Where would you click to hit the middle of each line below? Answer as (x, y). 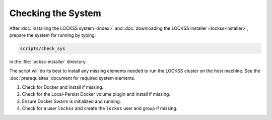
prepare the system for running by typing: (53, 35)
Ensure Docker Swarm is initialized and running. (72, 101)
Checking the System (55, 13)
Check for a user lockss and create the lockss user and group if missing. (100, 108)
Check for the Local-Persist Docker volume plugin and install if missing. (96, 94)
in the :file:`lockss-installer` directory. (48, 62)
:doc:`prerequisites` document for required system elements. (72, 78)
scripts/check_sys (43, 48)
